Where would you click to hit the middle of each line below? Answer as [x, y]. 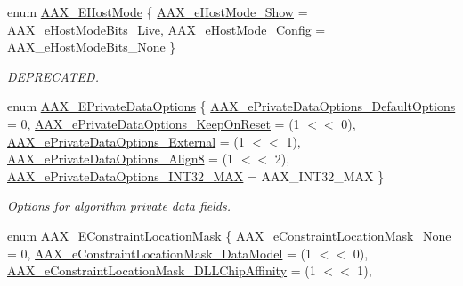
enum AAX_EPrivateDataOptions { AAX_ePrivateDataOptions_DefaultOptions [231, 106]
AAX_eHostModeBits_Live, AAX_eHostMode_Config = [167, 29]
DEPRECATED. [53, 76]
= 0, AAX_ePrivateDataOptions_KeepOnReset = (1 [154, 123]
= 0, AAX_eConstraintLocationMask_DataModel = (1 [160, 253]
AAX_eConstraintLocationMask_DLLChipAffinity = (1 [162, 270]
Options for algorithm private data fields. [119, 206]
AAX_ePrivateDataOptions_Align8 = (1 [121, 159]
